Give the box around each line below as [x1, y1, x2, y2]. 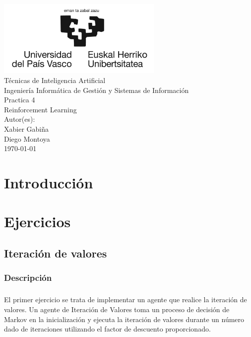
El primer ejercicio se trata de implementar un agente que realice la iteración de [4, 294, 247, 305]
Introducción [4, 172, 93, 192]
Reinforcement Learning [4, 104, 77, 114]
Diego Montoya [4, 133, 50, 144]
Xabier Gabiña [4, 123, 49, 134]
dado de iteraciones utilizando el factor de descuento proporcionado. [4, 324, 211, 334]
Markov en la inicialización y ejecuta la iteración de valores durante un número [4, 314, 245, 324]
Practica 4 [4, 94, 35, 105]
